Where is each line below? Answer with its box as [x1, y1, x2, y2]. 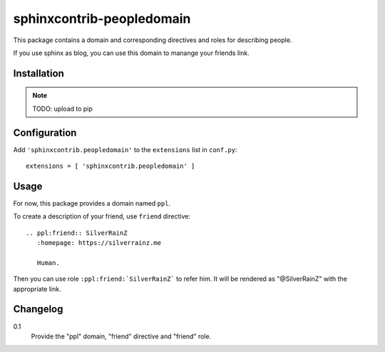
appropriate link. [13, 284, 61, 293]
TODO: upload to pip [32, 104, 93, 113]
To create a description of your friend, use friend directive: [13, 212, 191, 221]
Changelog [13, 303, 63, 316]
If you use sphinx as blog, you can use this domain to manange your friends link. [13, 49, 250, 57]
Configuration [13, 126, 77, 139]
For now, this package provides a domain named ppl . [13, 198, 171, 207]
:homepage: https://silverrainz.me [36, 239, 162, 247]
